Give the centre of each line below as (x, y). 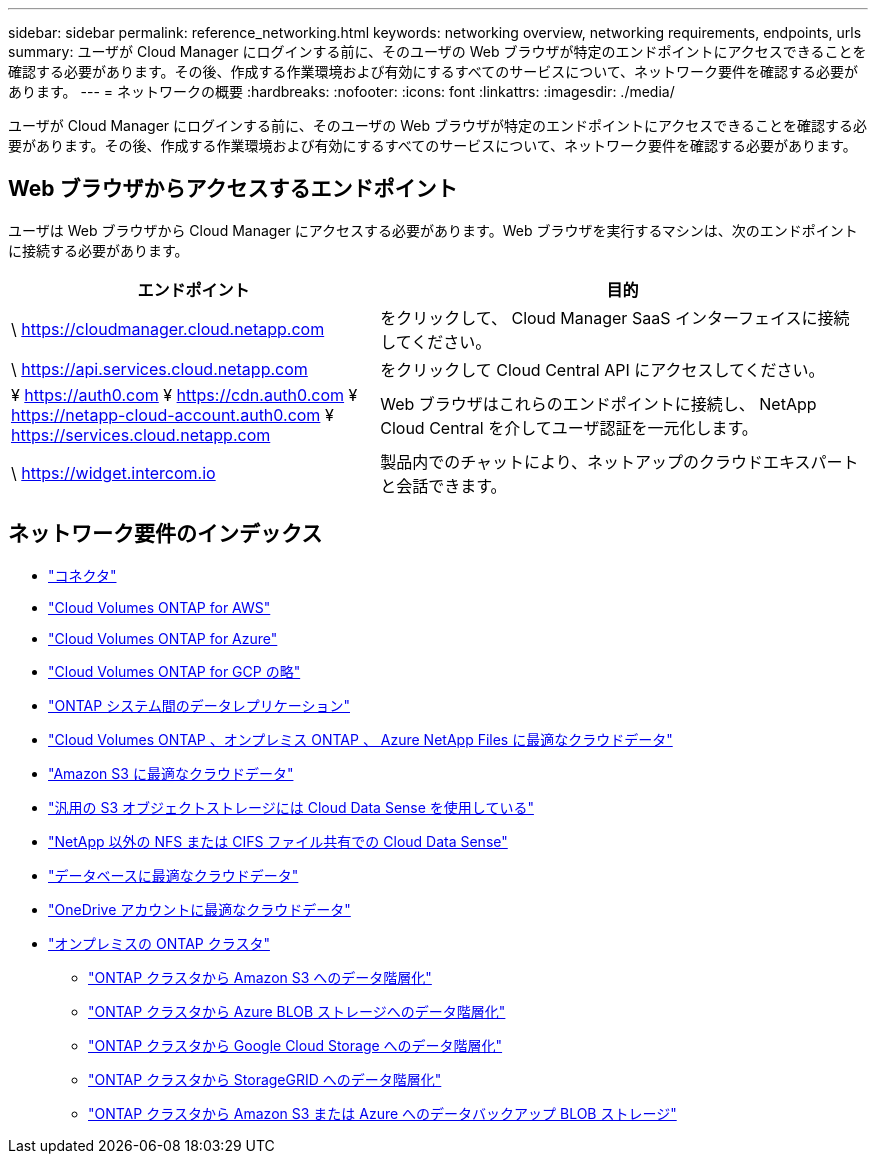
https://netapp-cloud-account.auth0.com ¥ (172, 414)
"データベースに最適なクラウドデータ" (173, 875)
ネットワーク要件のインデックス (165, 534)
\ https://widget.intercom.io (113, 472)
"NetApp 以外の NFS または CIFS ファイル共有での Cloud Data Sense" (278, 841)
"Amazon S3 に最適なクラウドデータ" (171, 773)
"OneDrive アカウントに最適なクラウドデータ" (199, 909)
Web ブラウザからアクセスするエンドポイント (233, 189)
